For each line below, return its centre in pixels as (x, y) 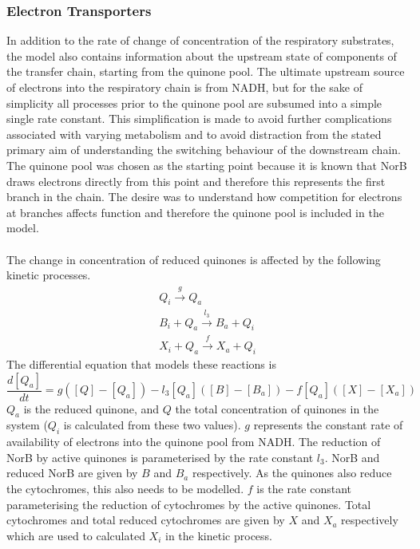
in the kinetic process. (219, 535)
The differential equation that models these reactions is (141, 364)
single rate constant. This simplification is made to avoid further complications (199, 118)
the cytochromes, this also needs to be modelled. (125, 488)
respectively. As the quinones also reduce (292, 473)
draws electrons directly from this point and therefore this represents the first (196, 181)
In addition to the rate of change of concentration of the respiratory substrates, (200, 40)
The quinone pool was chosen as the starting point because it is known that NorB (207, 165)
